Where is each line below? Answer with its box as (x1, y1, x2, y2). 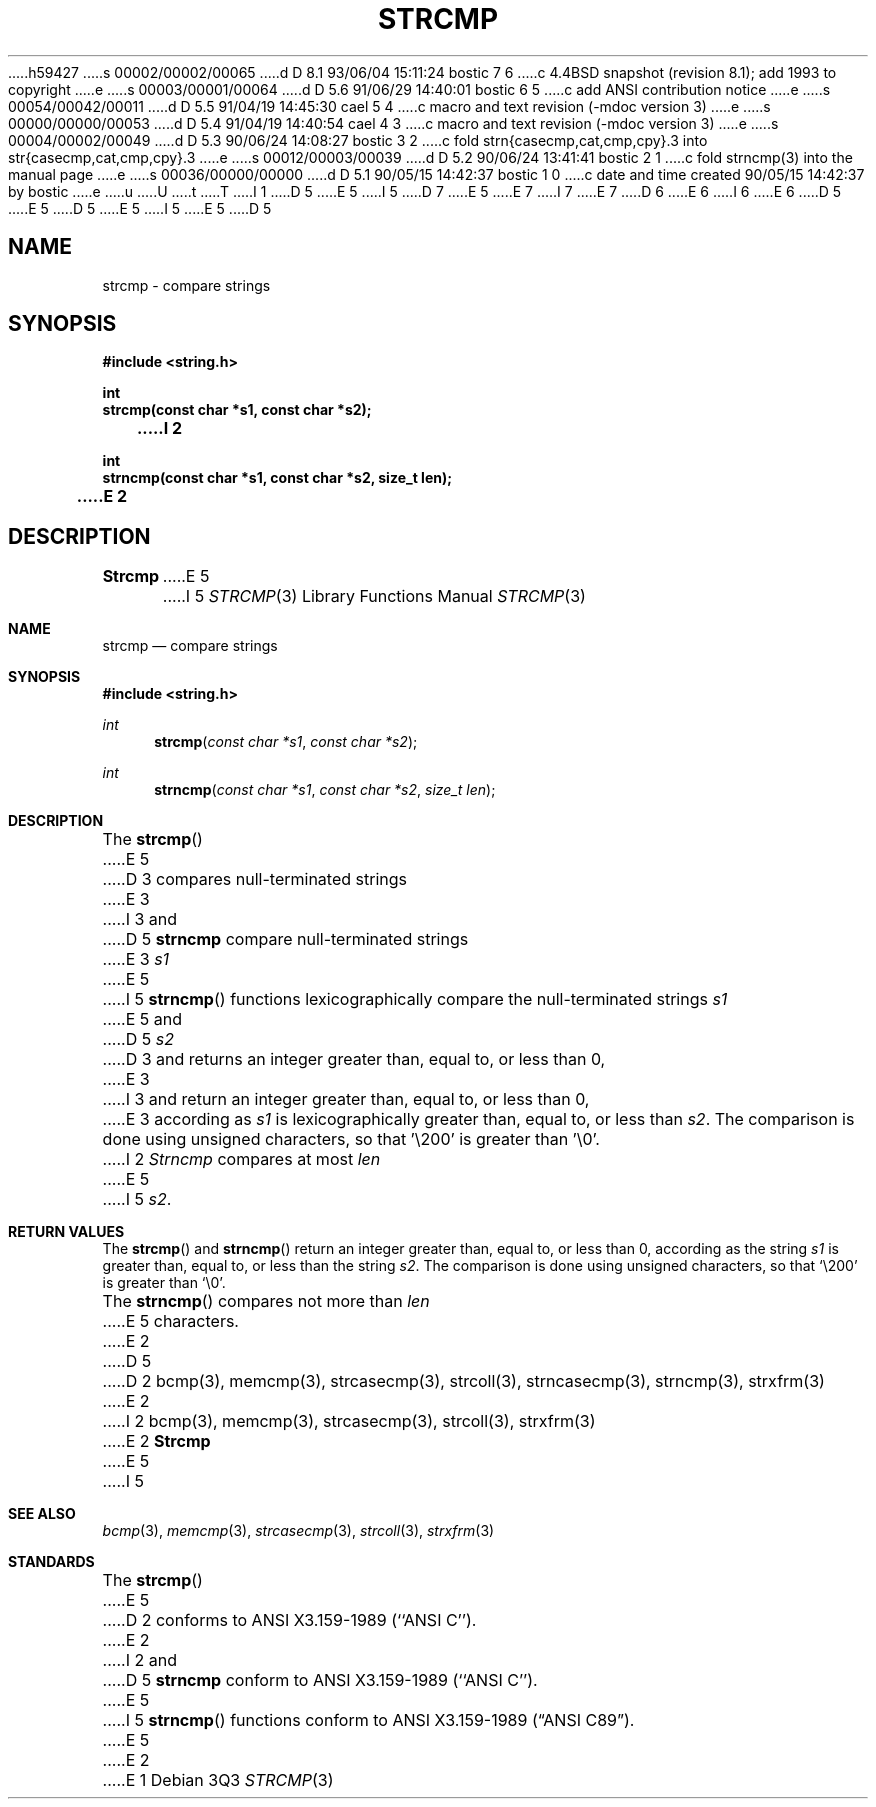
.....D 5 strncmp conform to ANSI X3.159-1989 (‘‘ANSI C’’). (102, 1670, 538, 1691)
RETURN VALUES (8, 1223, 125, 1241)
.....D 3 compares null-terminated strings (102, 869, 407, 890)
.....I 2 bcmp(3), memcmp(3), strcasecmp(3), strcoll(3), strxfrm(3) (102, 1411, 596, 1432)
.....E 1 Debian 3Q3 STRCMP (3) (102, 1770, 334, 1791)
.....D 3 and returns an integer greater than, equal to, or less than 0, (102, 1049, 606, 1070)
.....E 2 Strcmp (102, 1431, 211, 1452)
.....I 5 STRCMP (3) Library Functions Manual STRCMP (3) (162, 586, 586, 607)
